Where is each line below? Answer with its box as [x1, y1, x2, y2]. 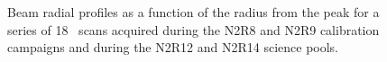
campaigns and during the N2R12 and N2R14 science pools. [7, 38, 338, 57]
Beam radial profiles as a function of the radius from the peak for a [7, 3, 380, 21]
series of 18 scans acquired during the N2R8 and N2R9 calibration [7, 20, 380, 39]
